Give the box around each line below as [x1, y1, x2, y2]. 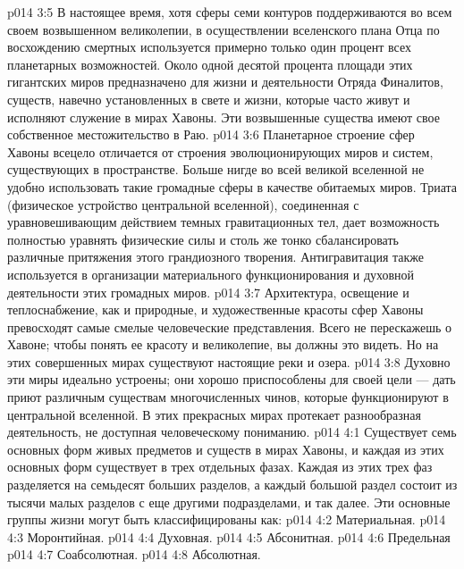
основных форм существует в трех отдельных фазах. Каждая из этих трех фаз [7, 457, 433, 476]
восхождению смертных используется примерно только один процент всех [7, 38, 412, 56]
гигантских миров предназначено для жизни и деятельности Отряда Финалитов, [7, 72, 443, 91]
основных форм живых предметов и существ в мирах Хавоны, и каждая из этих [7, 439, 444, 458]
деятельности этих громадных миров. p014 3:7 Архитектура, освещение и [7, 282, 409, 301]
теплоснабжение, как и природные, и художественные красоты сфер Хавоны [7, 300, 424, 319]
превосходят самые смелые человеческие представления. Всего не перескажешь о [7, 317, 452, 336]
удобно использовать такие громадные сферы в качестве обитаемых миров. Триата [7, 177, 458, 196]
